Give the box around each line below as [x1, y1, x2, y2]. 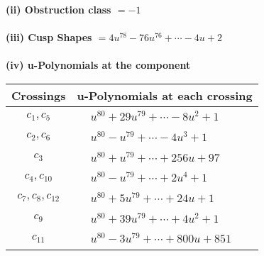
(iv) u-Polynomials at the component [6, 57, 191, 72]
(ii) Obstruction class [6, 2, 111, 16]
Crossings [11, 87, 66, 104]
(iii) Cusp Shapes [6, 30, 92, 45]
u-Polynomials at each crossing [77, 87, 253, 104]
